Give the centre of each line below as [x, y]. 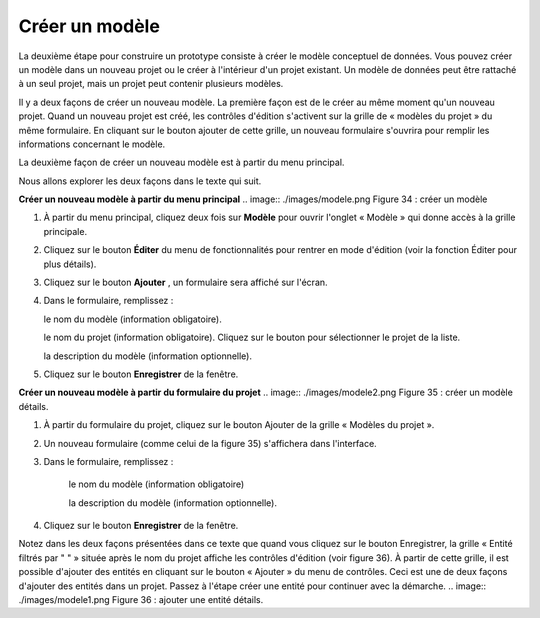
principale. [65, 231]
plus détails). [70, 264]
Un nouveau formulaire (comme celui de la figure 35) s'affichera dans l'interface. [210, 443]
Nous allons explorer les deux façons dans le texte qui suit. [140, 181]
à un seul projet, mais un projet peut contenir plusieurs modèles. [151, 84]
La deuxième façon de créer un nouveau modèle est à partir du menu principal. [181, 162]
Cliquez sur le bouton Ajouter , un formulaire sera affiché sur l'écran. [186, 282]
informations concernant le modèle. [92, 144]
